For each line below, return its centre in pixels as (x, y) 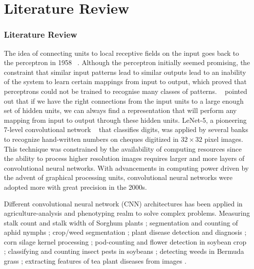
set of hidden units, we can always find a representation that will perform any (120, 110)
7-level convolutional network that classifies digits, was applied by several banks (126, 129)
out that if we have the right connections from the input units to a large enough (124, 101)
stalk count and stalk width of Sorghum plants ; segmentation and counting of (121, 222)
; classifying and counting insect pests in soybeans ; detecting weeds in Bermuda (124, 251)
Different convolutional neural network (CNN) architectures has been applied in (123, 203)
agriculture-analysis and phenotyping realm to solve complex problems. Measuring (127, 213)
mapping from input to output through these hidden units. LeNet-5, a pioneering (125, 120)
